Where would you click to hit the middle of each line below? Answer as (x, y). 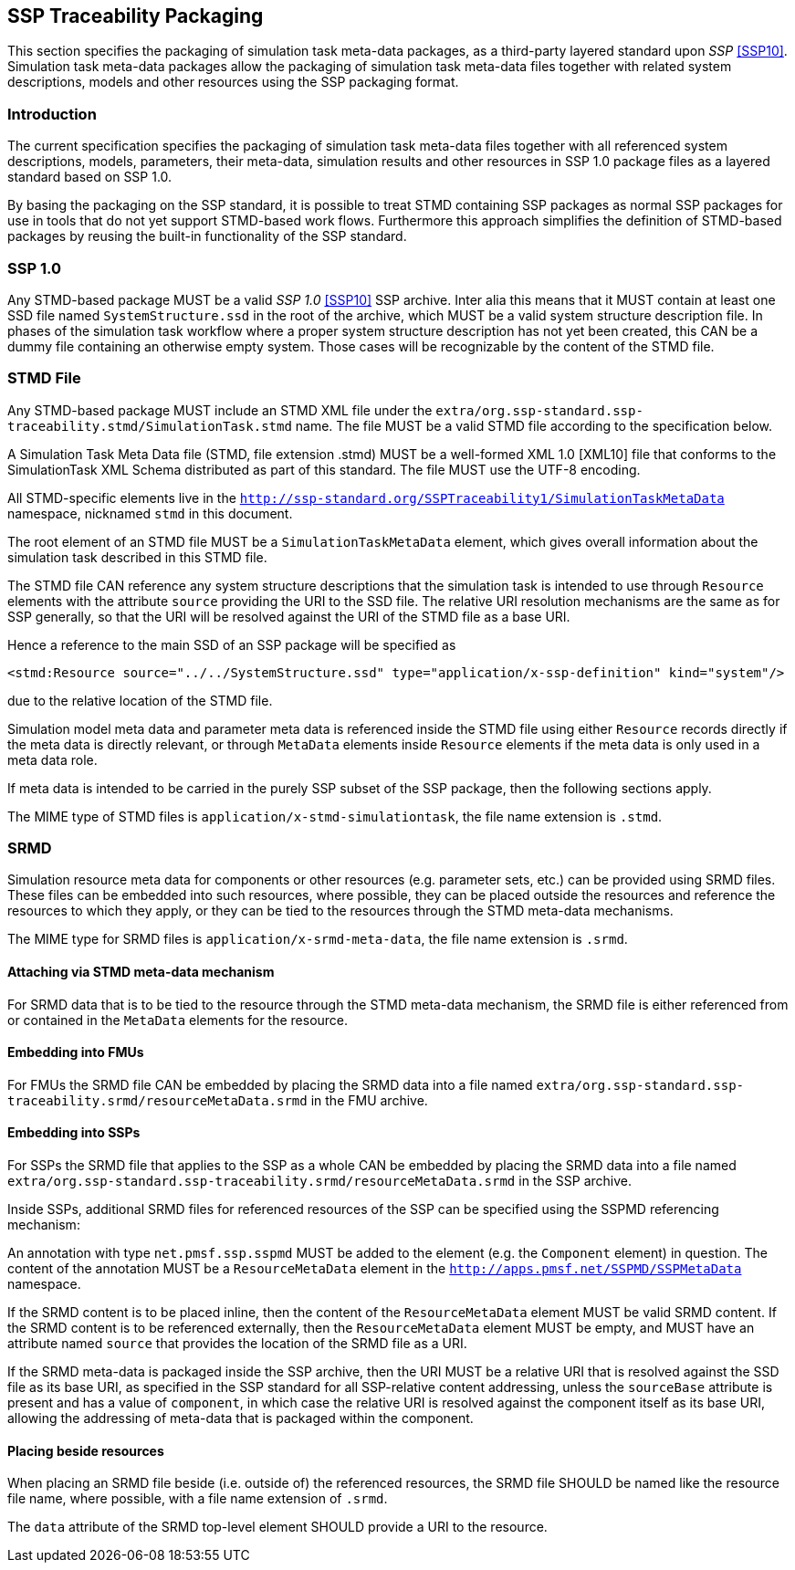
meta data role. (52, 759)
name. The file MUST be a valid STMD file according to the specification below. (534, 425)
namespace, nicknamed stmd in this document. (150, 513)
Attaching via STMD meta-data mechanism (141, 972)
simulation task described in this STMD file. (137, 557)
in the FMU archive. (369, 1100)
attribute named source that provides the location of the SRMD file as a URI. (237, 1344)
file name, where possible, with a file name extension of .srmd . (198, 1499)
